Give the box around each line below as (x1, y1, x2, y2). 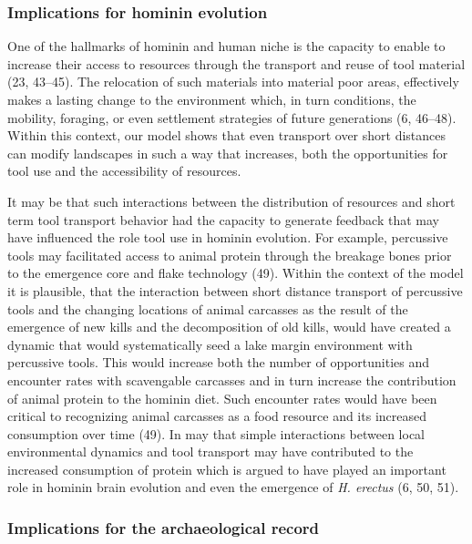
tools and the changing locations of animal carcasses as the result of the (7, 299, 408, 318)
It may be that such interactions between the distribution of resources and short (7, 191, 456, 210)
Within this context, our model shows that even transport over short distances (7, 126, 446, 145)
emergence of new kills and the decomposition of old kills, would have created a (7, 317, 451, 336)
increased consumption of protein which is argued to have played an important (7, 459, 446, 478)
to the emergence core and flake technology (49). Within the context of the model (7, 263, 464, 282)
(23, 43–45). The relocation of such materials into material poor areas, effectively (7, 72, 459, 91)
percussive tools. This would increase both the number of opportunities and (7, 353, 430, 372)
